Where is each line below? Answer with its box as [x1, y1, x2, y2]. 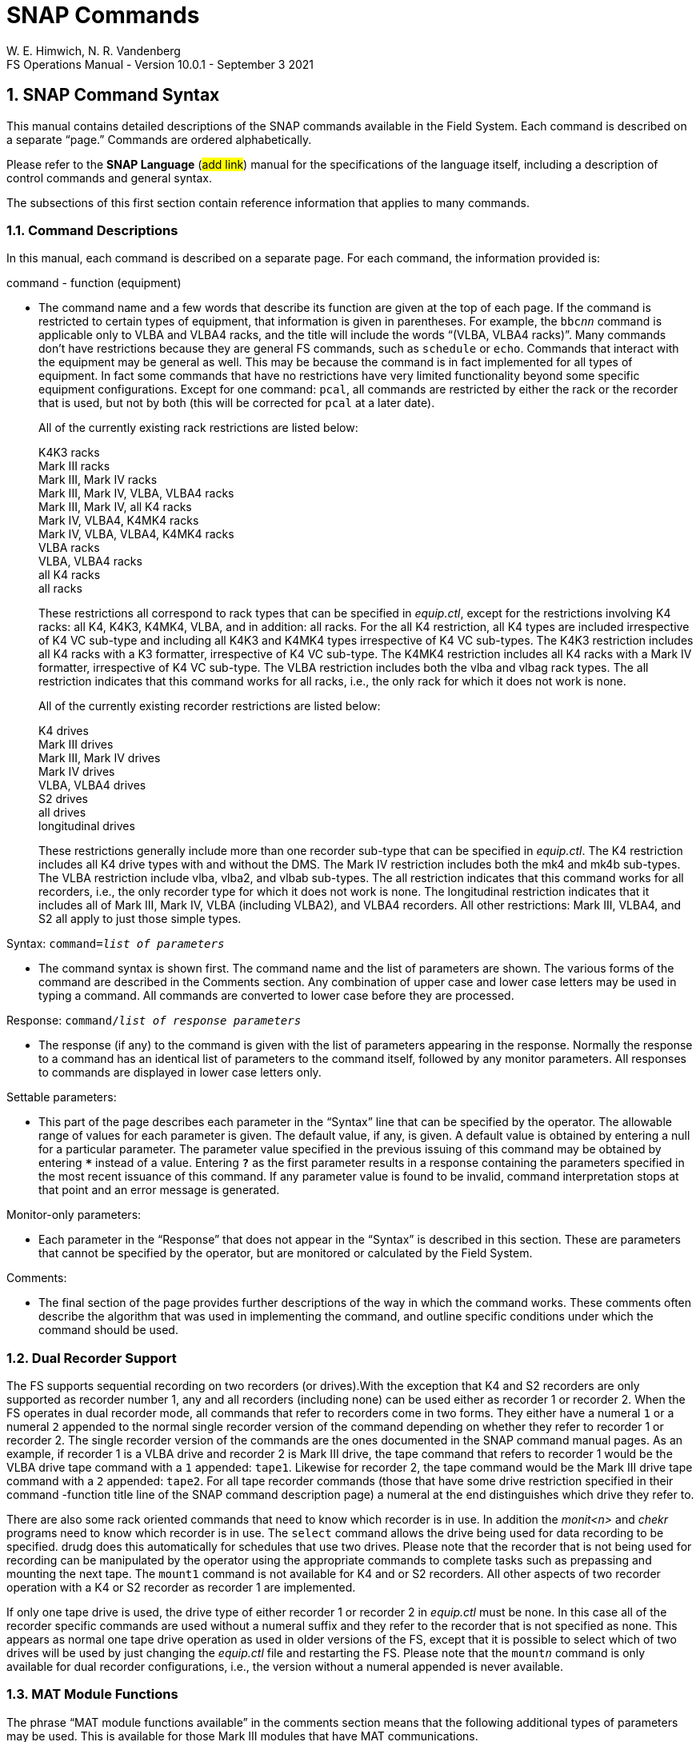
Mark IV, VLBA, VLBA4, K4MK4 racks [38, 527, 234, 541]
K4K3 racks [38, 445, 100, 460]
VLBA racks [38, 541, 100, 555]
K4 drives [38, 724, 89, 738]
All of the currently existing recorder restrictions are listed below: [38, 699, 381, 713]
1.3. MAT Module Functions [6, 1686, 178, 1703]
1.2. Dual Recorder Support [6, 1349, 177, 1366]
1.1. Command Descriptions [6, 222, 178, 238]
